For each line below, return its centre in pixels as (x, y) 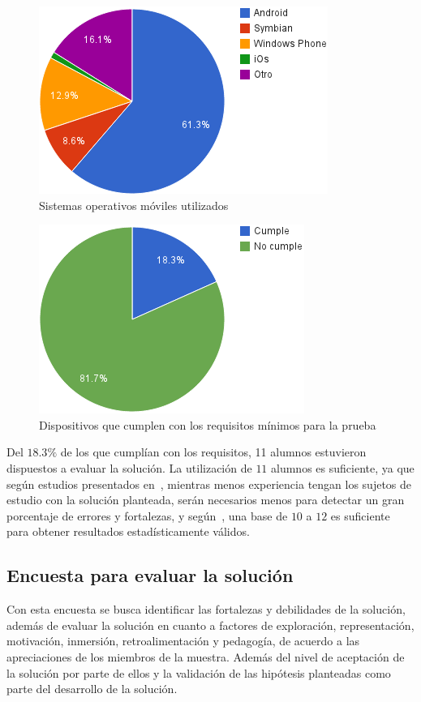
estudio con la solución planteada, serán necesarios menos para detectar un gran (206, 500)
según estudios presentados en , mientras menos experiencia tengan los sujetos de (209, 484)
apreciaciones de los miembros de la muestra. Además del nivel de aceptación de (206, 656)
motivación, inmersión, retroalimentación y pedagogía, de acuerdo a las (183, 641)
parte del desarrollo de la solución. (92, 689)
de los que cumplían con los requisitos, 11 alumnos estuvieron (213, 452)
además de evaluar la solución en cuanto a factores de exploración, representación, (210, 625)
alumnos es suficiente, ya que (343, 467)
